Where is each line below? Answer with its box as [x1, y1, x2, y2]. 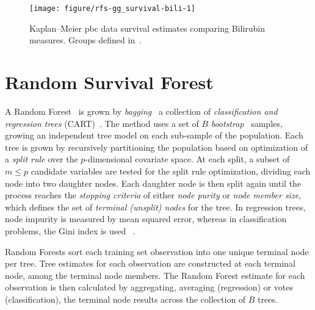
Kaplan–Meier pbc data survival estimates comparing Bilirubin [29, 21, 266, 34]
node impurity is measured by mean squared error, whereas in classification [5, 212, 287, 225]
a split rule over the [5, 153, 78, 165]
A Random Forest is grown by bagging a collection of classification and [5, 104, 278, 117]
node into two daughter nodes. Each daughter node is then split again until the [5, 176, 302, 189]
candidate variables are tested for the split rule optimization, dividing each [31, 164, 311, 177]
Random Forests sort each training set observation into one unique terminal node [5, 245, 309, 258]
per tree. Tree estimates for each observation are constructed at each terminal [5, 257, 295, 270]
